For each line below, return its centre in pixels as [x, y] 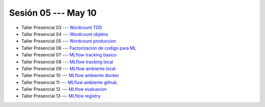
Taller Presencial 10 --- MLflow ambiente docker [70, 76]
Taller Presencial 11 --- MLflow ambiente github [69, 82]
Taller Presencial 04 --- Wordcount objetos [65, 34]
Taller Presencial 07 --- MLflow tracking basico [69, 55]
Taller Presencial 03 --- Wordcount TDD [62, 27]
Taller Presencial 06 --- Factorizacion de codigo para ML [79, 48]
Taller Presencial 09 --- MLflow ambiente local [68, 68]
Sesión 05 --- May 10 [53, 13]
